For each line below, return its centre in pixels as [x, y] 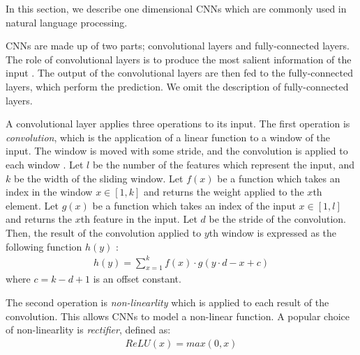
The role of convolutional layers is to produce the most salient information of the [179, 59]
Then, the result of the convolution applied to [104, 232]
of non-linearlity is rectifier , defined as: [88, 330]
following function [44, 246]
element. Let [32, 205]
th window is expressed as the [273, 232]
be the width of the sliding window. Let [98, 178]
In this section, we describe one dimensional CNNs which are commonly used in [176, 8]
